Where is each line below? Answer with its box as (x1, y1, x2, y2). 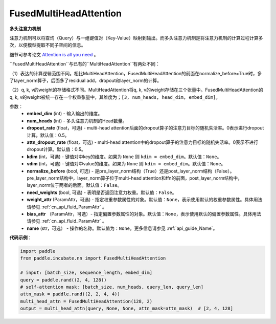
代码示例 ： (9, 234, 32, 241)
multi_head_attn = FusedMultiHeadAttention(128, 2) (20, 298, 153, 304)
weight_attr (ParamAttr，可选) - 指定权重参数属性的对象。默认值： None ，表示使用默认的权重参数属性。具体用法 (27, 197, 263, 203)
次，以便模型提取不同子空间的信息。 (9, 42, 86, 48)
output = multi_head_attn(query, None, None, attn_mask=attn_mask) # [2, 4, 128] (20, 306, 234, 312)
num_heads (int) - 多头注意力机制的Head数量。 (27, 118, 127, 124)
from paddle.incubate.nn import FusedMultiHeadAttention (20, 255, 166, 261)
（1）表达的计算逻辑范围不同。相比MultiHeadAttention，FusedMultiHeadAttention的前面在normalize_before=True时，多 (9, 70, 262, 76)
